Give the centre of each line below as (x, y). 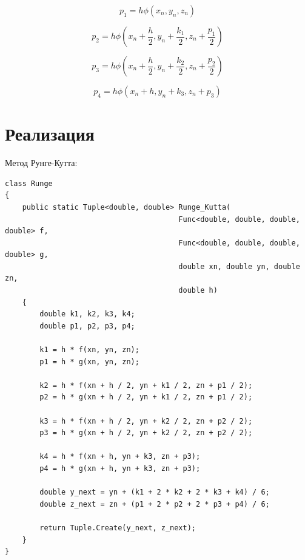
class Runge (29, 183)
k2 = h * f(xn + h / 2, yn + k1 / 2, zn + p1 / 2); (146, 385)
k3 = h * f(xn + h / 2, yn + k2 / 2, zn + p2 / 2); (146, 421)
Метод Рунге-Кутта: (41, 163)
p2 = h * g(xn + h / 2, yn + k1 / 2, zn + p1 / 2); (146, 397)
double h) (198, 291)
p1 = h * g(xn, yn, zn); (89, 362)
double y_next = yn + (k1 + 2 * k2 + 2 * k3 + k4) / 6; (155, 492)
